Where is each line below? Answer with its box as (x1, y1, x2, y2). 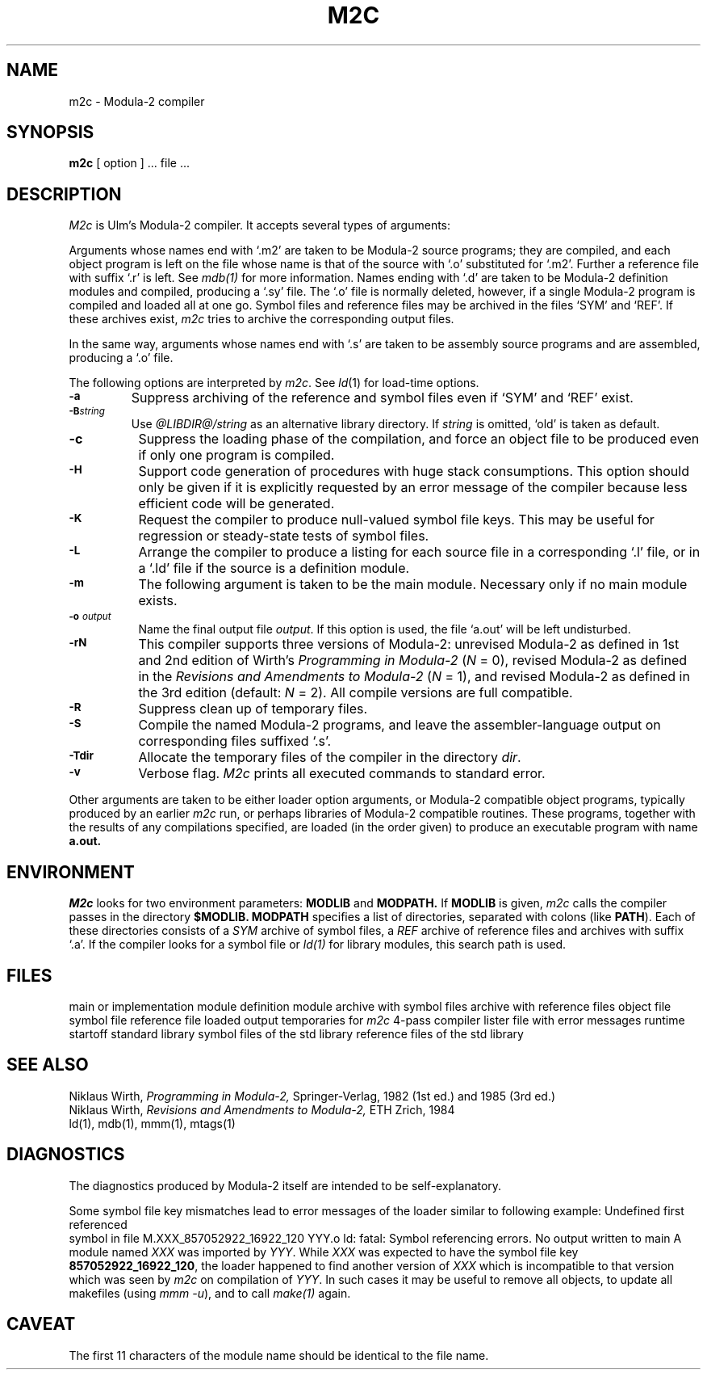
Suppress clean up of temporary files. (138, 701, 368, 717)
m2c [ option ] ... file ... (69, 156, 190, 170)
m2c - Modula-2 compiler (69, 94, 205, 108)
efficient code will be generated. (138, 495, 335, 512)
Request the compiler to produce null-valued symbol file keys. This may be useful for (138, 511, 655, 528)
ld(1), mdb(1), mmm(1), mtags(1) (69, 1116, 236, 1130)
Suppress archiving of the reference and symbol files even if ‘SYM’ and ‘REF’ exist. (131, 389, 634, 406)
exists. (138, 592, 178, 609)
